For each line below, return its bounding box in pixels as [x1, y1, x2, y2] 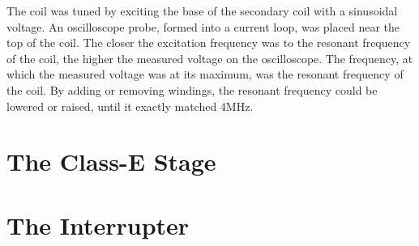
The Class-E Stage [6, 145, 216, 178]
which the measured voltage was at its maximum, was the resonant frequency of [6, 66, 404, 83]
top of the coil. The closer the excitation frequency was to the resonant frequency [6, 34, 411, 51]
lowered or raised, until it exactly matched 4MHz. [6, 97, 254, 114]
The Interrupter [6, 208, 190, 241]
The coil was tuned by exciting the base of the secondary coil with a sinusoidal [6, 2, 398, 19]
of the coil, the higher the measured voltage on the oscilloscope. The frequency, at [6, 49, 413, 66]
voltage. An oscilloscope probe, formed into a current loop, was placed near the [6, 18, 400, 35]
